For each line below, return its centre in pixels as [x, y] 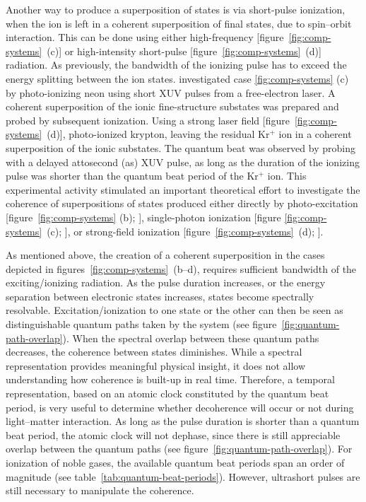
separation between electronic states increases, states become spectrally [160, 296]
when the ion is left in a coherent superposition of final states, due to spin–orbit [179, 23]
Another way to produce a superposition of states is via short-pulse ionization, [176, 9]
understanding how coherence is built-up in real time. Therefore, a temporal [170, 379]
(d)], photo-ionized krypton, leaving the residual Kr [158, 134]
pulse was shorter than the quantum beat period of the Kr [132, 176]
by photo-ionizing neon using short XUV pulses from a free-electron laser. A [171, 92]
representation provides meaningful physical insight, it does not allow [156, 365]
